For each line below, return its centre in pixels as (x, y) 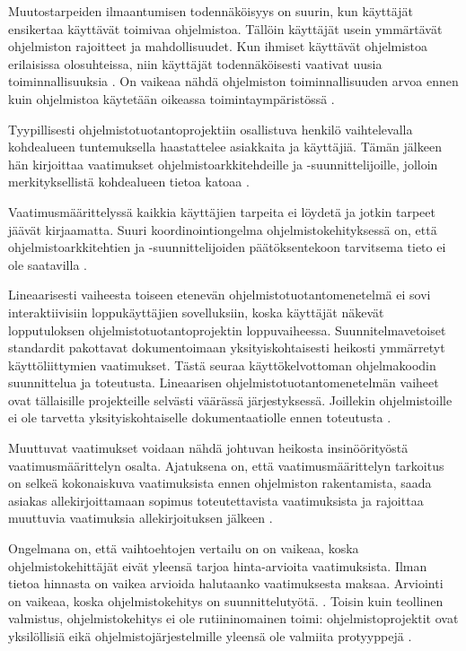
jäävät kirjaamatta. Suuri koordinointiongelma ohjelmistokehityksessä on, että (223, 229)
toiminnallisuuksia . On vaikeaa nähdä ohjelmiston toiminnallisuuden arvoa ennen (233, 81)
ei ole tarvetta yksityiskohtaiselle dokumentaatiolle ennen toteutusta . (200, 417)
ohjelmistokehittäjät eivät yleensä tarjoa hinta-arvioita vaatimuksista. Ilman (218, 565)
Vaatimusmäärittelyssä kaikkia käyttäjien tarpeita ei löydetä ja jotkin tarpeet (222, 211)
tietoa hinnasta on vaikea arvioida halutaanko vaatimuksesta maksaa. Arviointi (226, 583)
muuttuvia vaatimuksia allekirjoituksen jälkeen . (141, 518)
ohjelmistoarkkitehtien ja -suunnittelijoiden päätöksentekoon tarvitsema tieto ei (227, 247)
